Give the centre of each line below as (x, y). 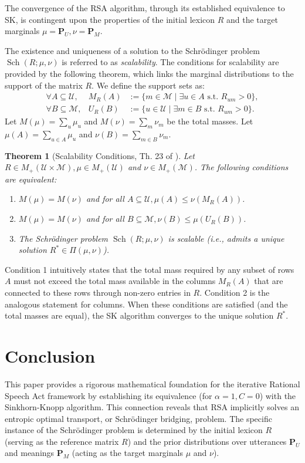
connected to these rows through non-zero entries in (98, 293)
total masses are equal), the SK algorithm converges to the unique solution (139, 315)
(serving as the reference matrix (62, 441)
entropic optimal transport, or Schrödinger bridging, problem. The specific (138, 418)
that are (269, 281)
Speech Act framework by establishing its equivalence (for (109, 395)
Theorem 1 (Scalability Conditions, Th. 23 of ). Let (100, 155)
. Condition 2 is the (235, 293)
